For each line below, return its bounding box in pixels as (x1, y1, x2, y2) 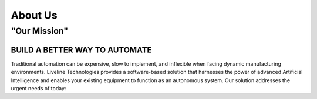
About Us (11, 9, 58, 22)
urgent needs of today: (11, 84, 66, 91)
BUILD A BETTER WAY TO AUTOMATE (11, 45, 152, 55)
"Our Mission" (11, 26, 69, 36)
